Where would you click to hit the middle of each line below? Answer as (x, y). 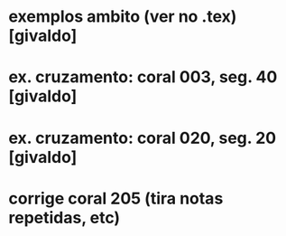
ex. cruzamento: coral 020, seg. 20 (143, 138)
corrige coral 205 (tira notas (116, 198)
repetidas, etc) (65, 217)
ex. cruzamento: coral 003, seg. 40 (143, 77)
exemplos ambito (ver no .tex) (123, 17)
